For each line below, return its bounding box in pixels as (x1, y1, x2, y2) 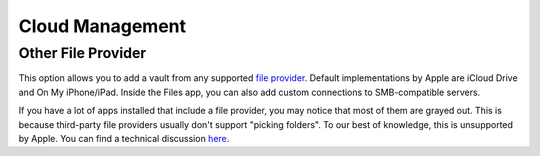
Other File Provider (18, 44, 147, 62)
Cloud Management (18, 15, 187, 37)
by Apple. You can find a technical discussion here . (18, 132, 230, 144)
